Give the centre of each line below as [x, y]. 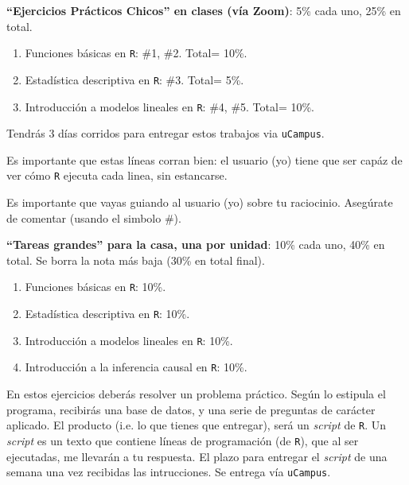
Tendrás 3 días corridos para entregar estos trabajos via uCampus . [166, 133]
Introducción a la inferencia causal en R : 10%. [136, 367]
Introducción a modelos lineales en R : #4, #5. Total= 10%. [169, 106]
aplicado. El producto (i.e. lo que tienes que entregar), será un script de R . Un [197, 425]
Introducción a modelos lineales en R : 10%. [129, 340]
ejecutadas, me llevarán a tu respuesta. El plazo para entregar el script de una [197, 456]
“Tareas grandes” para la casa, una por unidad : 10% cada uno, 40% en [196, 244]
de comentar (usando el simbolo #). [94, 217]
